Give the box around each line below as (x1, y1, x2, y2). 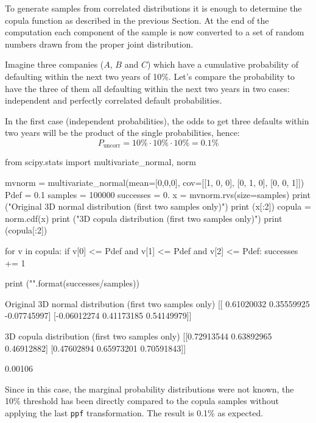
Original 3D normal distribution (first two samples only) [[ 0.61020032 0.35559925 (5, 297, 310, 310)
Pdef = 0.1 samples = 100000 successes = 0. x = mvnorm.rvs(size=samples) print (5, 188, 311, 201)
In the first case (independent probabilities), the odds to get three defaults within (5, 114, 309, 127)
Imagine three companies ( (5, 58, 104, 71)
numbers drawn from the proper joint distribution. (5, 37, 194, 50)
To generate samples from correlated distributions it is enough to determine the (5, 2, 302, 14)
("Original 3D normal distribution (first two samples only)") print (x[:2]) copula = (5, 200, 311, 213)
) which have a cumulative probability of (147, 58, 299, 71)
